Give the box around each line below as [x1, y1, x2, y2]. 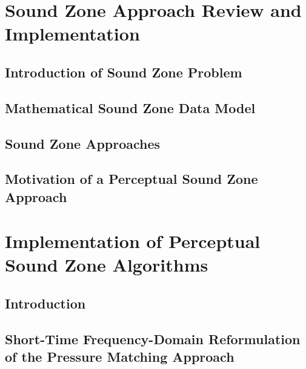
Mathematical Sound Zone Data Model [5, 98, 256, 117]
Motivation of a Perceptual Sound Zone [5, 169, 258, 188]
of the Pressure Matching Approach [5, 347, 234, 366]
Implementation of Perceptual [5, 229, 261, 253]
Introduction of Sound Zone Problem [5, 62, 242, 81]
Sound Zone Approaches [5, 134, 161, 152]
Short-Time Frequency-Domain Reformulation [5, 329, 301, 348]
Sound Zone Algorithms [5, 252, 208, 277]
